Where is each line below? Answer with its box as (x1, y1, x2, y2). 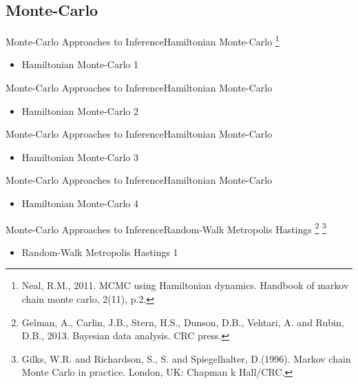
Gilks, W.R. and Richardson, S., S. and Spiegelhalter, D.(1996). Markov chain (21, 351, 351, 365)
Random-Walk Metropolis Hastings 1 (21, 244, 178, 259)
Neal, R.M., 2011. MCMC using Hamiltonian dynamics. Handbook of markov (21, 278, 349, 292)
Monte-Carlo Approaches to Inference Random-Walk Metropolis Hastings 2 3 (6, 220, 326, 236)
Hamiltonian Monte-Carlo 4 (21, 196, 139, 211)
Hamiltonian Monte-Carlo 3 (21, 149, 139, 164)
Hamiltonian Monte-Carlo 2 (21, 103, 139, 118)
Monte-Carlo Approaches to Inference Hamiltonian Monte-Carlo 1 (6, 32, 280, 48)
